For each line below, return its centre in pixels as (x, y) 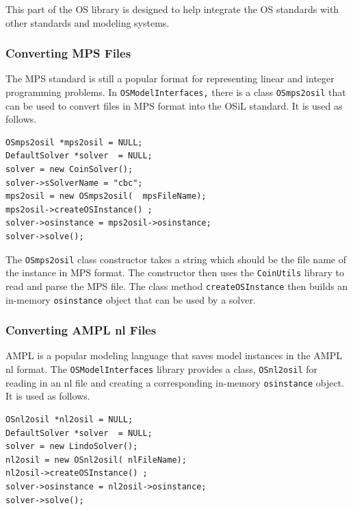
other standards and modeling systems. (88, 22)
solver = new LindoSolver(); (72, 447)
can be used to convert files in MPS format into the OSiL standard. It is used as (174, 105)
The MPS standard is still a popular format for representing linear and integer (170, 78)
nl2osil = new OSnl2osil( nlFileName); (96, 460)
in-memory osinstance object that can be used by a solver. (131, 299)
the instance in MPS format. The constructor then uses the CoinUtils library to (175, 272)
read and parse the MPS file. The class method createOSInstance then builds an (177, 286)
